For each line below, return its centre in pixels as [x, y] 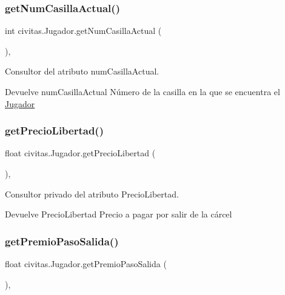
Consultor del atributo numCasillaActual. [82, 71]
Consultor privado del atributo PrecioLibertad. [92, 194]
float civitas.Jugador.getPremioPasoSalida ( [86, 264]
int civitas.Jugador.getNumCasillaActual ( [83, 31]
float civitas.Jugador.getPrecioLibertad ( [80, 153]
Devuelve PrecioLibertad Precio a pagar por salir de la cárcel [119, 214]
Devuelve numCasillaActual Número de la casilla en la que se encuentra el [142, 91]
